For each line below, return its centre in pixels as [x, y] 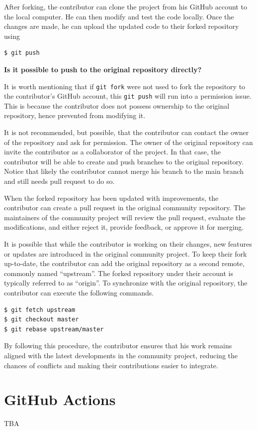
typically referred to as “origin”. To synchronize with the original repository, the [126, 283]
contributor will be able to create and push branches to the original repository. [124, 161]
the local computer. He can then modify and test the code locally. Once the [119, 16]
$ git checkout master [42, 320]
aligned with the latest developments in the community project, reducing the [121, 355]
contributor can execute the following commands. [79, 292]
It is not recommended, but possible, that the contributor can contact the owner [127, 132]
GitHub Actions [60, 399]
